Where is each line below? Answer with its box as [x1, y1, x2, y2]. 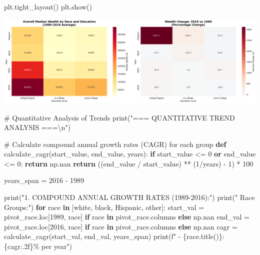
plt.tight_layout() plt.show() [4, 1, 92, 11]
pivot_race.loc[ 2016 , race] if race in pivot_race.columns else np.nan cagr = [4, 221, 237, 231]
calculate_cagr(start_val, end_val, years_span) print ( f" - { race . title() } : [4, 231, 224, 241]
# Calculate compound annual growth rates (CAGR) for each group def [4, 138, 226, 149]
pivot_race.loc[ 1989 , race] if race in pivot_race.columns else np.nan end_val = [4, 211, 249, 222]
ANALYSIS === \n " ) [4, 122, 71, 132]
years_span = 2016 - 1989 [4, 175, 84, 185]
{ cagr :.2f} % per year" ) [4, 241, 72, 251]
